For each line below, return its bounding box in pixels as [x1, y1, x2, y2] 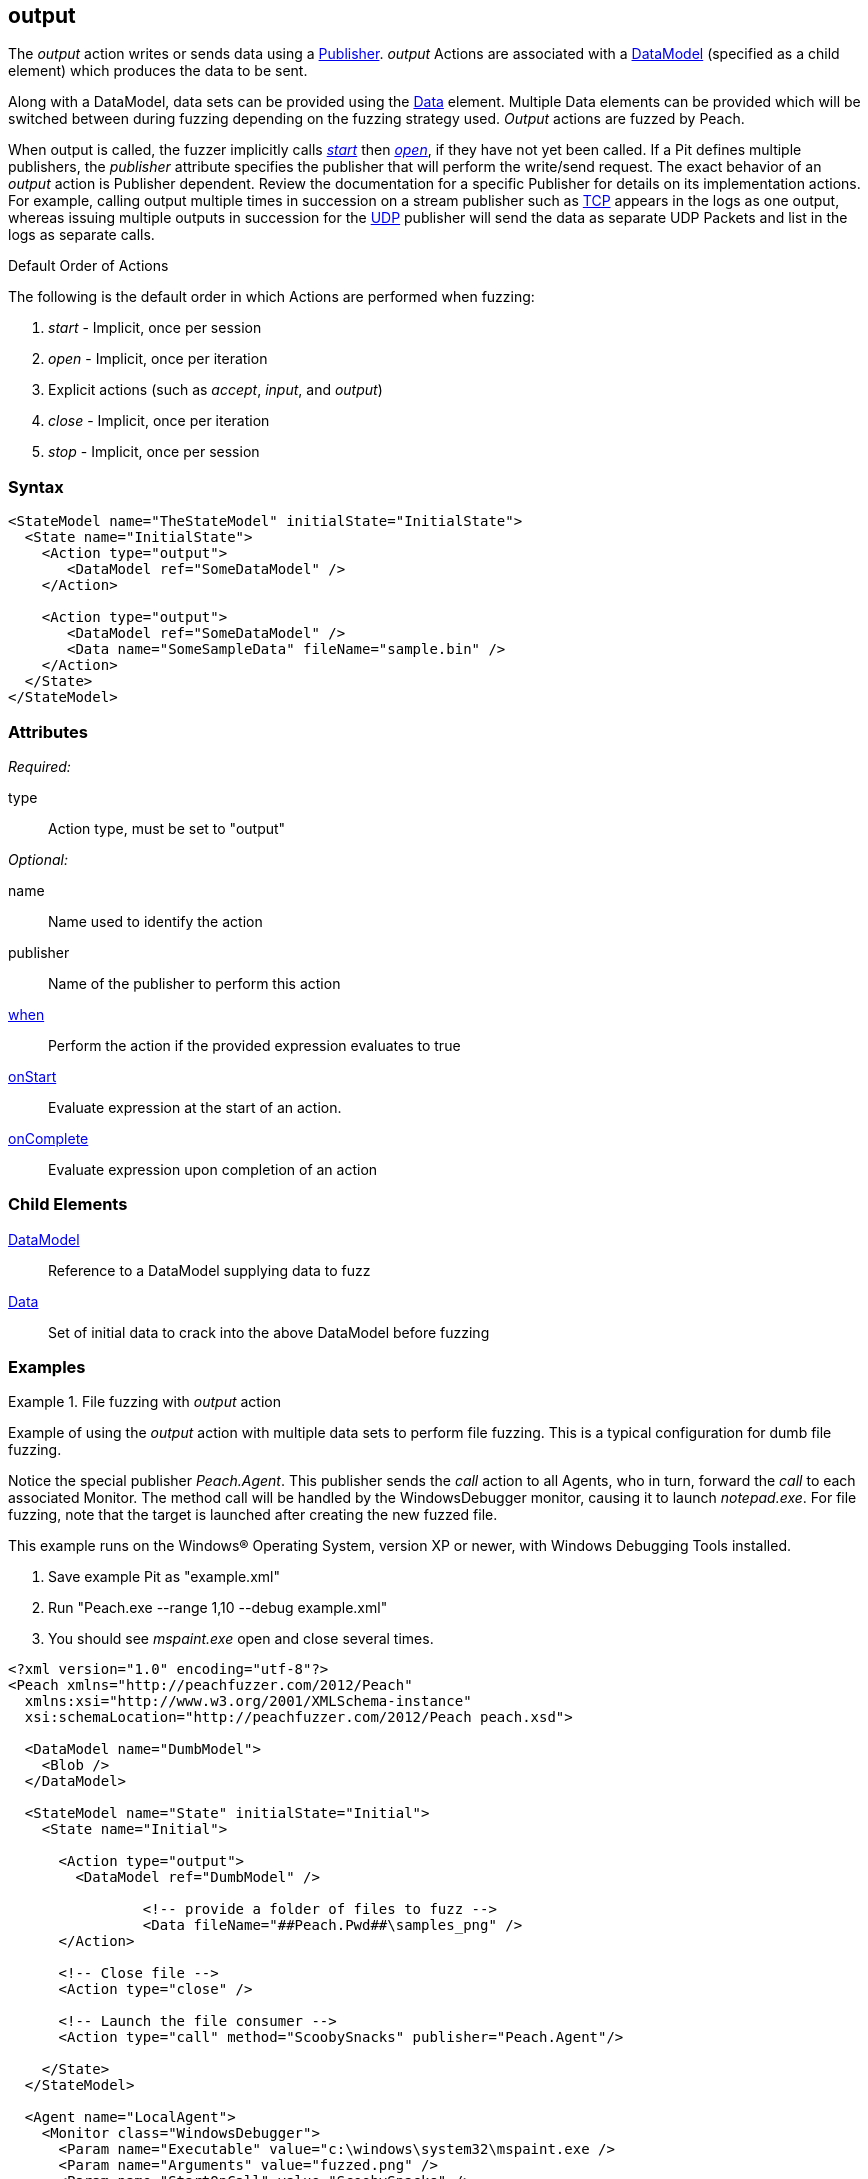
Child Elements [8, 1194, 128, 1215]
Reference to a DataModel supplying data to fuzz [48, 1261, 371, 1279]
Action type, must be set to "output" [48, 819, 286, 837]
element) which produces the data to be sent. [8, 62, 308, 80]
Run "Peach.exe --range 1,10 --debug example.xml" [48, 1599, 388, 1617]
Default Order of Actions [8, 257, 169, 275]
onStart [8, 1067, 57, 1085]
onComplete [8, 1129, 89, 1147]
